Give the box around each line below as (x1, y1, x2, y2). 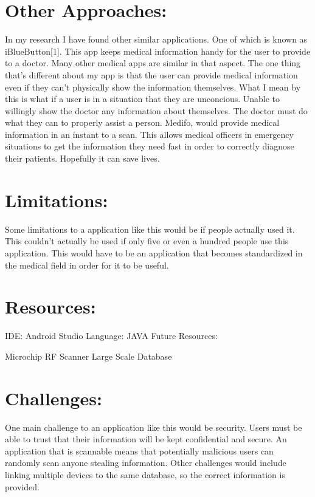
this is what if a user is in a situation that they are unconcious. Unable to (5, 92, 280, 105)
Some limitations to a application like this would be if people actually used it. (5, 222, 295, 235)
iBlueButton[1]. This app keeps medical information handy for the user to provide (5, 44, 311, 57)
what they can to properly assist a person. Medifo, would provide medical (5, 116, 280, 129)
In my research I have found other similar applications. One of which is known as (5, 33, 308, 46)
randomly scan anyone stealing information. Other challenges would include (5, 456, 286, 469)
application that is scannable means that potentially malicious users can (5, 444, 274, 457)
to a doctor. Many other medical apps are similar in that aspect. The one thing (5, 57, 301, 69)
